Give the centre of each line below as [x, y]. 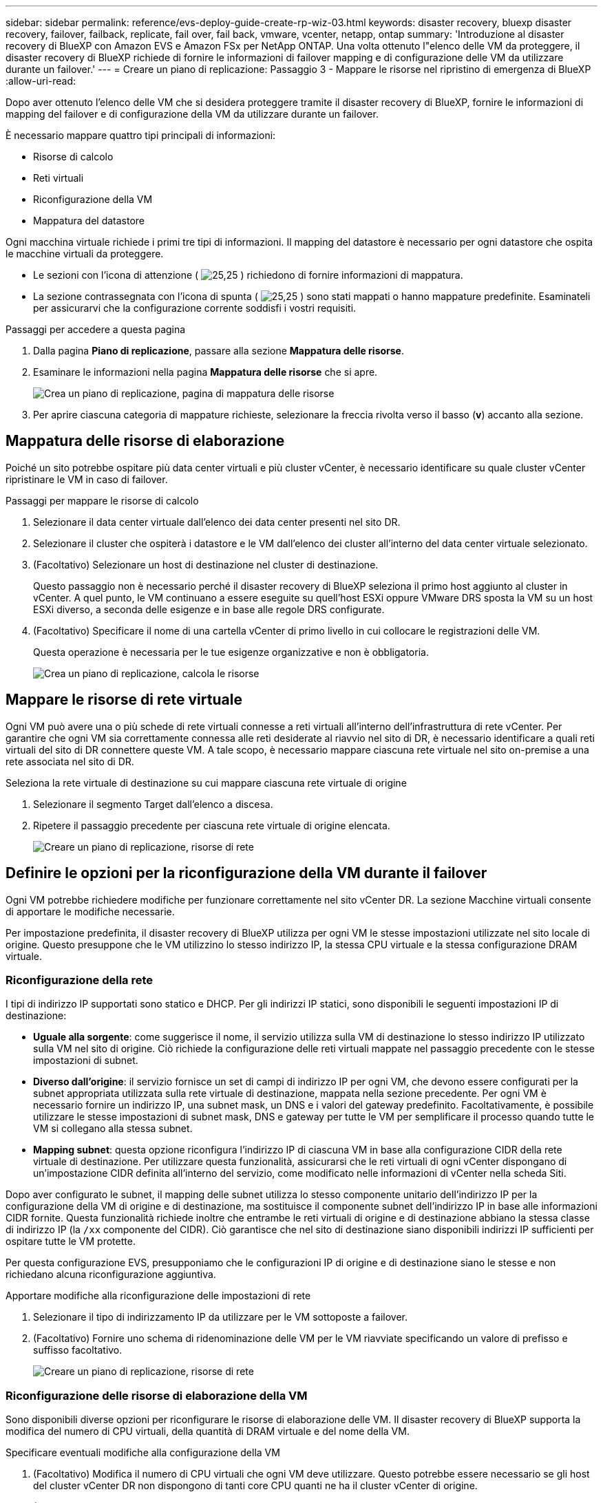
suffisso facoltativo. [78, 1350]
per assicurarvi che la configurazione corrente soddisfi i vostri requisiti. [195, 308]
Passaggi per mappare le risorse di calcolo [102, 500]
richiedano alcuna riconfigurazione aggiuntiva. [111, 1275]
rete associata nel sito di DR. [70, 761]
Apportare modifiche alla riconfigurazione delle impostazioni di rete [158, 1296]
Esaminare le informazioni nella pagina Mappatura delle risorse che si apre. [205, 372]
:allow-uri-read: [41, 81]
